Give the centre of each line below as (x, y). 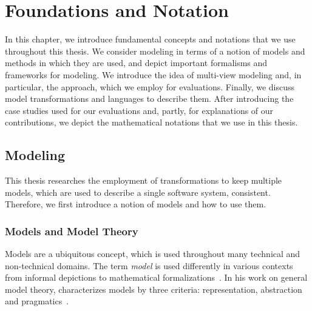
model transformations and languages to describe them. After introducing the (149, 99)
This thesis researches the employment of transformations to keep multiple (144, 180)
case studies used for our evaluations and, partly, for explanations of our (139, 110)
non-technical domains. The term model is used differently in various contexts (149, 265)
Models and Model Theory (72, 231)
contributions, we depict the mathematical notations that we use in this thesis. (151, 122)
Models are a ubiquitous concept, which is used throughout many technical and (153, 254)
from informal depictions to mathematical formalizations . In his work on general (156, 277)
